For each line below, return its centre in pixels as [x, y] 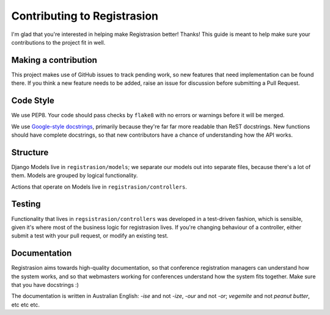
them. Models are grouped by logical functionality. [75, 176]
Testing [26, 204]
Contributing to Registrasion [85, 16]
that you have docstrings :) [45, 284]
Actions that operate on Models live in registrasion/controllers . [99, 187]
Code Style [33, 101]
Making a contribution [54, 60]
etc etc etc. [25, 305]
